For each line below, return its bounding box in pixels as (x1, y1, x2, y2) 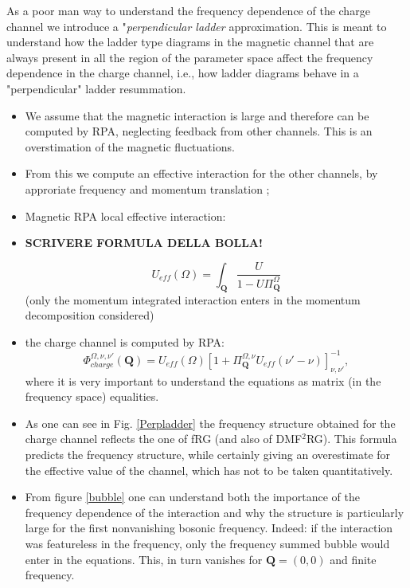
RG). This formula (306, 430, 397, 447)
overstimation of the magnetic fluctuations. (25, 138, 235, 155)
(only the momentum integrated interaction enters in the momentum (25, 291, 361, 308)
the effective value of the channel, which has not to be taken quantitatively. (25, 461, 393, 478)
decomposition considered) (25, 307, 154, 323)
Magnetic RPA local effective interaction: (25, 207, 226, 224)
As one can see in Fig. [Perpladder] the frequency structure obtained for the (25, 414, 396, 431)
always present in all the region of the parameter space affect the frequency (6, 49, 373, 65)
